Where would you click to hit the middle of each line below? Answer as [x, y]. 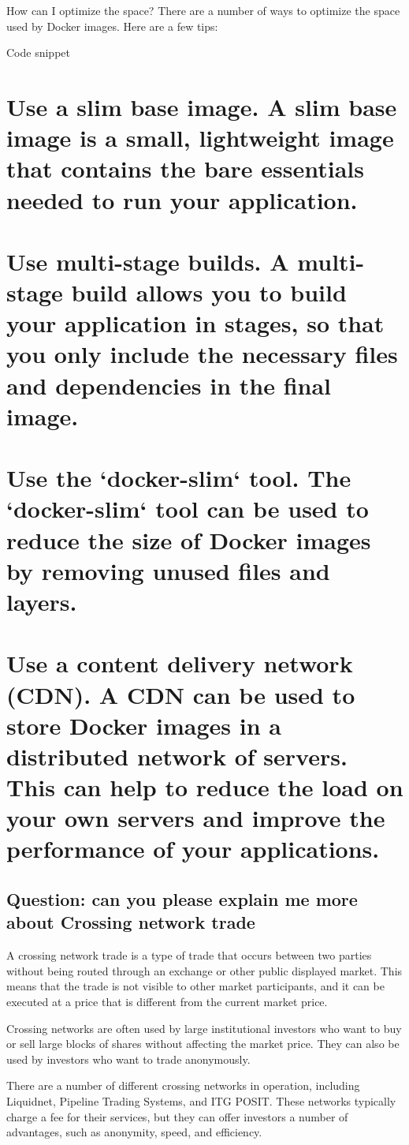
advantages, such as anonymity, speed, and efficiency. [134, 1132]
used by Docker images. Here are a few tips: [112, 26]
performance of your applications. [193, 849]
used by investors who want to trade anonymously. [128, 1059]
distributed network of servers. [177, 756]
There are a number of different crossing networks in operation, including [183, 1085]
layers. [42, 601]
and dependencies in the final [169, 385]
